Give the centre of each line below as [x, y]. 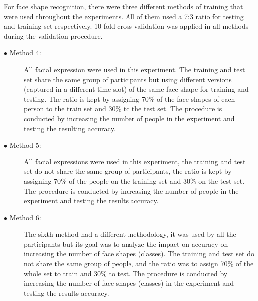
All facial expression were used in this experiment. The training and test [134, 69]
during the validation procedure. [53, 36]
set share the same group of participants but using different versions [128, 79]
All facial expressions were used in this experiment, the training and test [135, 161]
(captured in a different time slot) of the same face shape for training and [136, 89]
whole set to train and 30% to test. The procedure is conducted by [126, 273]
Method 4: [25, 53]
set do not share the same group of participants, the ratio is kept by [128, 171]
